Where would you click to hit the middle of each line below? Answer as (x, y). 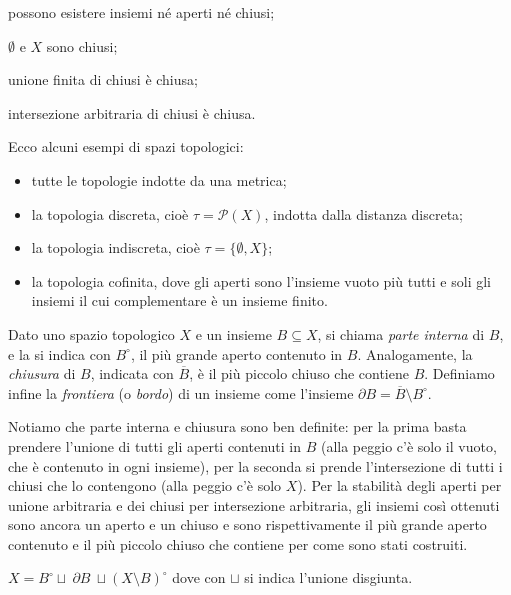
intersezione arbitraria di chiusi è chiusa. (132, 112)
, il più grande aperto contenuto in (236, 353)
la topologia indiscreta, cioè (115, 247)
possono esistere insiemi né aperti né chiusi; (141, 12)
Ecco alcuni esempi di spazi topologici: (126, 146)
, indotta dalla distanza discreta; (364, 213)
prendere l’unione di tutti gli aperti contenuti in (155, 445)
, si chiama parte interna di (401, 333)
